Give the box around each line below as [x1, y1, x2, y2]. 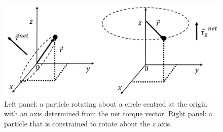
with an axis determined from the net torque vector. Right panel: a [4, 108, 213, 119]
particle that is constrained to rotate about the [4, 118, 150, 128]
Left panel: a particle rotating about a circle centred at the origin [4, 98, 207, 109]
